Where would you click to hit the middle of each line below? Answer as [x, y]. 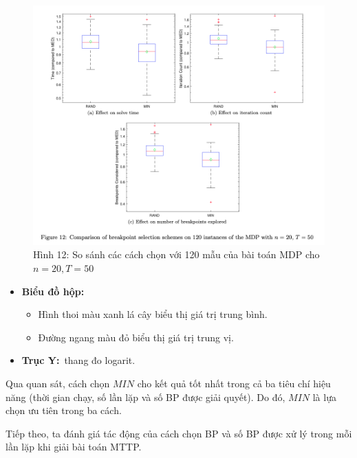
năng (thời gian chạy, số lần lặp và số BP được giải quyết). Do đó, [145, 397]
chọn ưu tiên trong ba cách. [64, 410]
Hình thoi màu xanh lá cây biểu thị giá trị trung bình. [153, 314]
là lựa [324, 397]
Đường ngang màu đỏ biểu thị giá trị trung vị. [136, 337]
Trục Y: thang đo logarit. [78, 360]
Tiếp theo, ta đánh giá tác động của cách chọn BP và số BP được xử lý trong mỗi [179, 433]
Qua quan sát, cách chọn [58, 383]
